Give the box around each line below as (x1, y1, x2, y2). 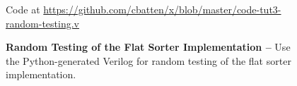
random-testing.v (6, 16, 79, 30)
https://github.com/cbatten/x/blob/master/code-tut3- (43, 2, 281, 16)
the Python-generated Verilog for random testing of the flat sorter (6, 53, 291, 68)
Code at (6, 2, 40, 16)
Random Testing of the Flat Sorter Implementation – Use (6, 39, 291, 54)
